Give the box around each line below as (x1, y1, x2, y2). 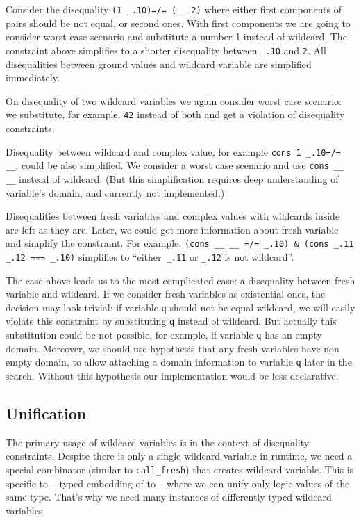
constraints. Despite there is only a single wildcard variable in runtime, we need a (6, 448, 353, 463)
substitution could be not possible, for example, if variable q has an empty (6, 327, 322, 342)
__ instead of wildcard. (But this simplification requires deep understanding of (6, 171, 339, 186)
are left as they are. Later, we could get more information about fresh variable (6, 222, 339, 236)
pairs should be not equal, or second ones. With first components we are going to (6, 15, 351, 30)
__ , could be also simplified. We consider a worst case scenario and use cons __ (6, 158, 344, 172)
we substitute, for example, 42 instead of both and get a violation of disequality (6, 107, 345, 122)
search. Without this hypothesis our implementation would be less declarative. (6, 368, 339, 382)
